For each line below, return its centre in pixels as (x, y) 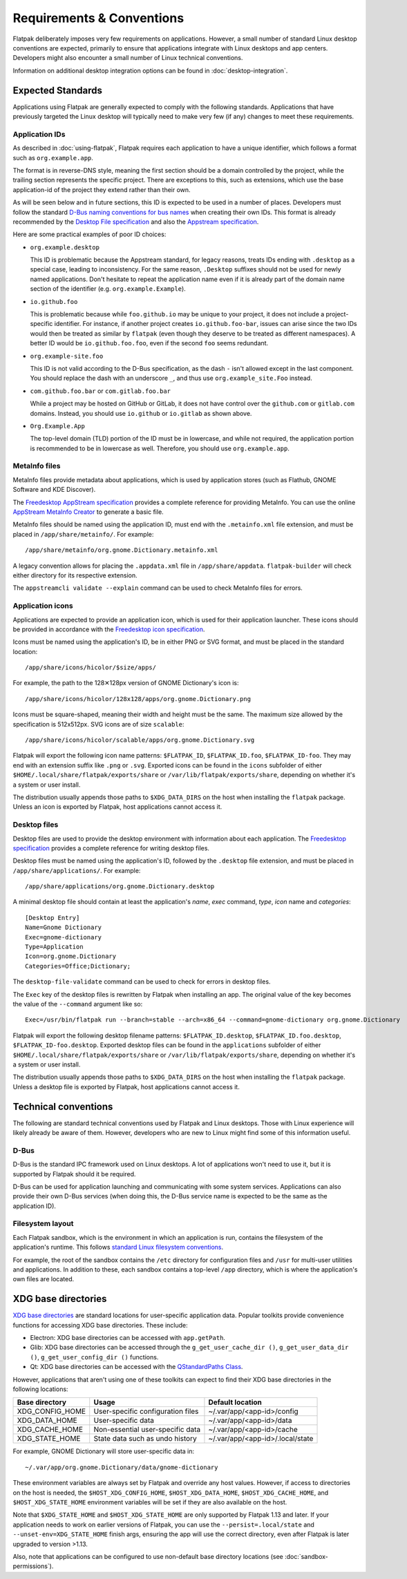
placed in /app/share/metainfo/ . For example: (83, 534)
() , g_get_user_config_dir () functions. (94, 1357)
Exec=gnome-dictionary (64, 937)
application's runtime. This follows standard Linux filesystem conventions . (118, 1247)
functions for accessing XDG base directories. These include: (100, 1325)
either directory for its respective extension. (75, 575)
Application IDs (39, 134)
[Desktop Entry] (53, 918)
